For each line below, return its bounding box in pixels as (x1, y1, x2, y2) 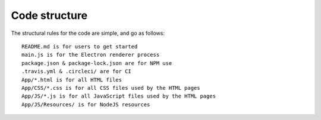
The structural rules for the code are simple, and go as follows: (11, 30, 165, 37)
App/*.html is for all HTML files (21, 76, 122, 83)
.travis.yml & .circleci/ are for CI (21, 68, 132, 75)
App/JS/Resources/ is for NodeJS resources (21, 101, 150, 108)
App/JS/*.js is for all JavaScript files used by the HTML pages (21, 93, 216, 100)
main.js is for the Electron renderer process (21, 51, 160, 59)
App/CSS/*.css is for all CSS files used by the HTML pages (21, 85, 200, 91)
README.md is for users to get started (21, 43, 138, 50)
